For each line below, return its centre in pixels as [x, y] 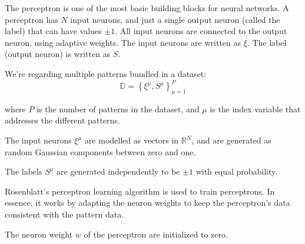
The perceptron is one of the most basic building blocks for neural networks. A [147, 8]
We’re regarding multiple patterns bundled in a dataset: [106, 73]
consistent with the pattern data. [64, 214]
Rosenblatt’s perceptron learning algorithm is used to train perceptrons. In [140, 191]
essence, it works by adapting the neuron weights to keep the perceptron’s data [147, 203]
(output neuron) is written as [58, 54]
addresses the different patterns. [62, 120]
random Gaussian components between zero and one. [100, 151]
